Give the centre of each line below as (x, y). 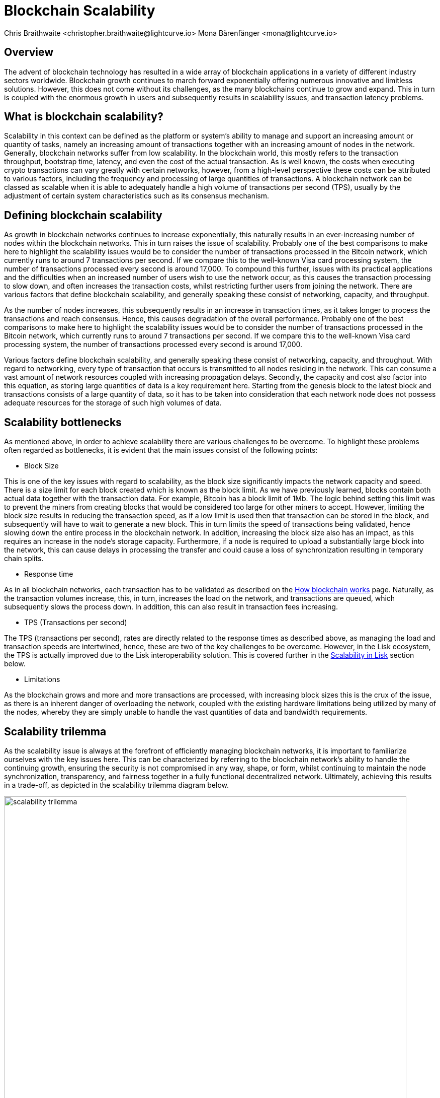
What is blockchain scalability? (84, 117)
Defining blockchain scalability (83, 215)
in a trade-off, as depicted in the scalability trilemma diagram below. (116, 785)
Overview (29, 52)
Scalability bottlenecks (63, 422)
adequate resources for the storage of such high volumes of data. (113, 403)
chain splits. (24, 559)
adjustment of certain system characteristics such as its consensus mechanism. (137, 196)
